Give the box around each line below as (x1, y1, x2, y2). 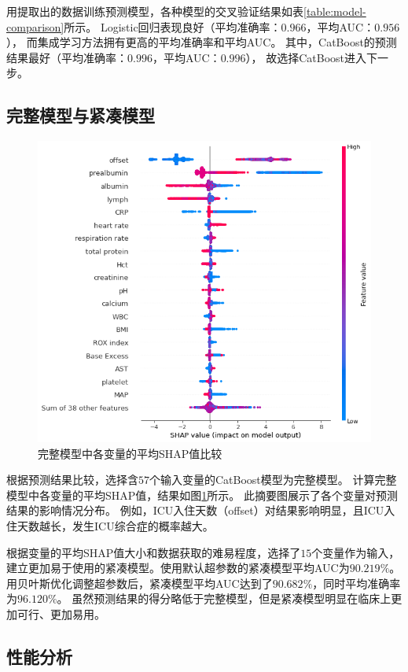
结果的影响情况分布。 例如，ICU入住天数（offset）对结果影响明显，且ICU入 (6, 502, 395, 519)
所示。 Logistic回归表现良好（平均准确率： (64, 18, 281, 35)
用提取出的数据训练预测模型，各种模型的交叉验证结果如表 (6, 3, 303, 19)
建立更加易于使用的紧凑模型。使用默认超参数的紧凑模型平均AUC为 (6, 559, 350, 576)
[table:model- (303, 3, 366, 19)
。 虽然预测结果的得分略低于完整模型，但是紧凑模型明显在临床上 (57, 590, 391, 607)
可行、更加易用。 (17, 605, 105, 622)
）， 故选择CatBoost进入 (245, 49, 367, 65)
